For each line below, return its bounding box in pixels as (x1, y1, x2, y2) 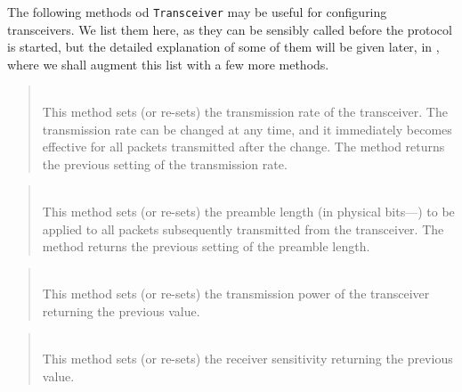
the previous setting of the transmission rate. (42, 154, 288, 173)
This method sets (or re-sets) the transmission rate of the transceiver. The (42, 102, 448, 121)
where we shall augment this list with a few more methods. (7, 54, 329, 73)
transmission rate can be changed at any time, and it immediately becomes (42, 119, 452, 138)
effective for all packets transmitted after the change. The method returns (42, 137, 445, 156)
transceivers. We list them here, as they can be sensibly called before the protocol (7, 20, 452, 38)
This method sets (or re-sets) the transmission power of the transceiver (42, 284, 430, 303)
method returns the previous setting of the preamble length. (42, 237, 370, 256)
